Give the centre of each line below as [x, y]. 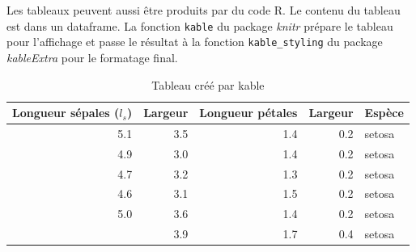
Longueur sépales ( [66, 113]
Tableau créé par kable [208, 84]
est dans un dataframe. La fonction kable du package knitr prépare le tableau [200, 25]
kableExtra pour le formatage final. [92, 57]
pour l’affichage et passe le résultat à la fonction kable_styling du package [195, 42]
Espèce [384, 113]
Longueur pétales [248, 113]
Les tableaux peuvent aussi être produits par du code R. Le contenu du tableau [204, 10]
